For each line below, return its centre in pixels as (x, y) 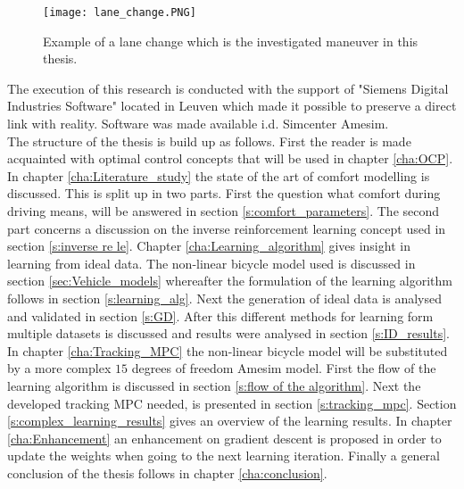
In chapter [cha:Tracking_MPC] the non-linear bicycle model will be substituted (228, 350)
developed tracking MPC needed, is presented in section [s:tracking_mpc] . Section (232, 403)
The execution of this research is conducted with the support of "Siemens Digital (228, 88)
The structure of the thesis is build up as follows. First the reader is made (209, 141)
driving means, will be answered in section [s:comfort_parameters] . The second (224, 211)
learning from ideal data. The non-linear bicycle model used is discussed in (211, 263)
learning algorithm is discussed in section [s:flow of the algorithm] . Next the (214, 385)
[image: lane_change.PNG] (120, 12)
